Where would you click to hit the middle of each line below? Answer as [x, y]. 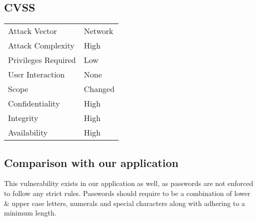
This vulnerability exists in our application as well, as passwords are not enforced [129, 183]
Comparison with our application [91, 162]
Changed [99, 89]
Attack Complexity [41, 45]
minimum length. [30, 213]
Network [98, 31]
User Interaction [36, 74]
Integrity [23, 118]
